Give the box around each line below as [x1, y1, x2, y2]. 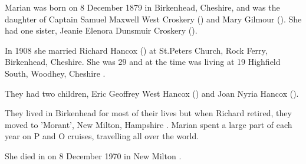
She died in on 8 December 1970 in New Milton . [5, 149, 182, 162]
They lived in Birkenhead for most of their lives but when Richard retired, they [5, 107, 292, 119]
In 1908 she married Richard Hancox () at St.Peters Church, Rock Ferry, [5, 44, 268, 56]
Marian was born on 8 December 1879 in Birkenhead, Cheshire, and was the [5, 1, 280, 13]
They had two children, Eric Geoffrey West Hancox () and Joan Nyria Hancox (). [5, 87, 299, 99]
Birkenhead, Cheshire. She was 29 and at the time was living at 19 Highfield [5, 55, 281, 68]
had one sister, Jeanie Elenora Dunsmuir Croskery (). [5, 24, 198, 37]
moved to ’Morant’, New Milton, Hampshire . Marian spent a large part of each [5, 118, 292, 130]
